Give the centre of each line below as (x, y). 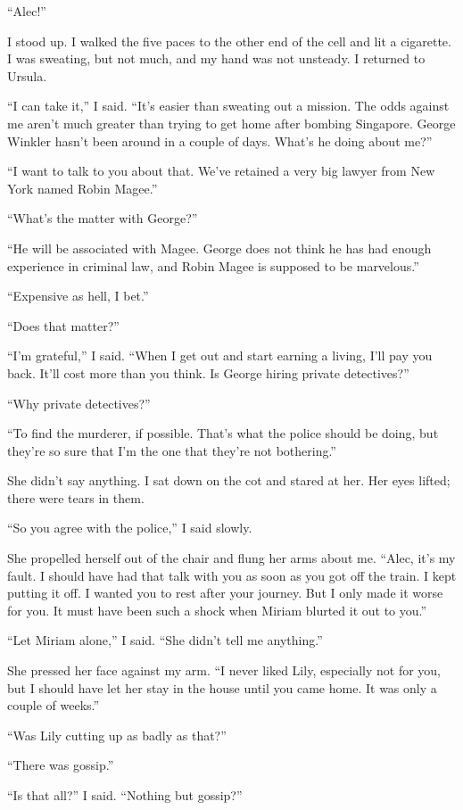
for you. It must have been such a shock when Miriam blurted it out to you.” (217, 610)
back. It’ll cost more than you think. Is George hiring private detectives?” (208, 372)
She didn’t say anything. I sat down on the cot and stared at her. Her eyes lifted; (229, 480)
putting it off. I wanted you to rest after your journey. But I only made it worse (225, 593)
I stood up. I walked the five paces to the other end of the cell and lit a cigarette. (229, 41)
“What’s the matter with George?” (103, 218)
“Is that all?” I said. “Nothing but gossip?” (125, 795)
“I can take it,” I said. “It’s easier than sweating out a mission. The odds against (228, 106)
